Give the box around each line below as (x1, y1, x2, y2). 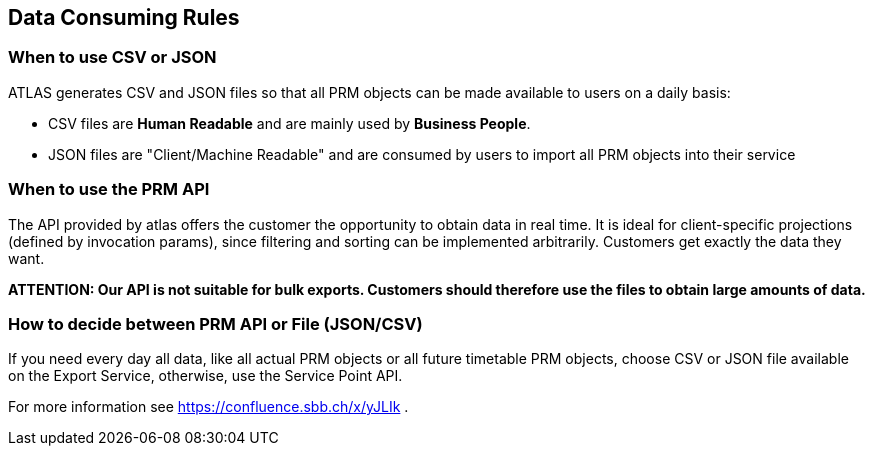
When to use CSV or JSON (8, 47, 217, 68)
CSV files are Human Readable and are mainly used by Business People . (48, 114, 531, 132)
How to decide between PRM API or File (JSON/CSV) (8, 313, 423, 334)
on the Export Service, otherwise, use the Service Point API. (8, 367, 403, 385)
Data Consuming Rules (8, 5, 240, 30)
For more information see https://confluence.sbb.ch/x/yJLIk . (8, 398, 409, 416)
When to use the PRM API (8, 179, 210, 200)
